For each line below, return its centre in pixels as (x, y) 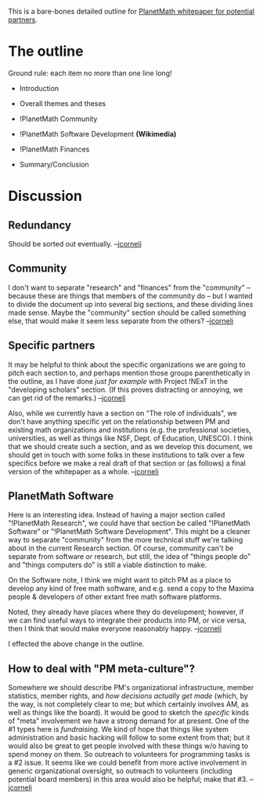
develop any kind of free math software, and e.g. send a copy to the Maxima (131, 589)
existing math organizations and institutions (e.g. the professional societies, (130, 429)
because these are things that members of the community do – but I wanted (130, 296)
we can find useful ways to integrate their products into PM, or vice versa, (127, 620)
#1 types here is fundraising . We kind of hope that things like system (118, 729)
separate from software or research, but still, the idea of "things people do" (130, 557)
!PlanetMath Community (58, 119)
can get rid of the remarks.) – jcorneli (67, 398)
